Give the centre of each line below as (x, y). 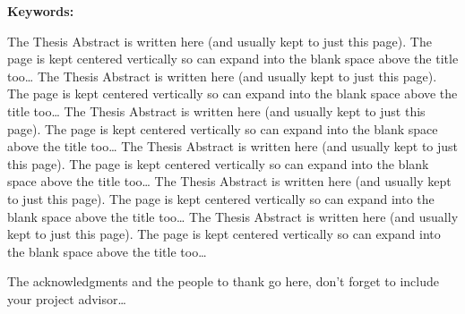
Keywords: (41, 11)
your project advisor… (67, 298)
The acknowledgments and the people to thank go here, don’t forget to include (223, 281)
